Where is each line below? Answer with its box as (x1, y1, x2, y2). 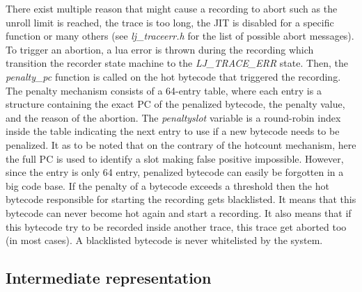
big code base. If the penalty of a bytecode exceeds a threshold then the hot (6, 178, 329, 193)
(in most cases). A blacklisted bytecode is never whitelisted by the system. (6, 233, 323, 248)
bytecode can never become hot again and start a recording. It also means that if (6, 205, 352, 220)
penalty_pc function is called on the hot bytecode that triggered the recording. (6, 69, 341, 83)
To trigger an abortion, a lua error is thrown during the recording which (6, 42, 314, 56)
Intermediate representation (6, 267, 212, 289)
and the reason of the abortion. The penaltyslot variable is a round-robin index (6, 110, 341, 124)
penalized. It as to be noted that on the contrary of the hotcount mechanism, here (6, 137, 356, 152)
